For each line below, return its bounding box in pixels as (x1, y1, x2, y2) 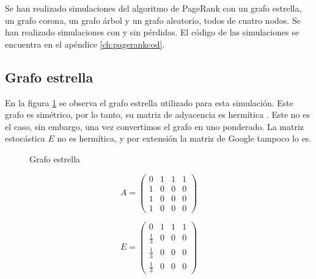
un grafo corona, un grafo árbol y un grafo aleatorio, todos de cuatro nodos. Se (5, 13, 301, 26)
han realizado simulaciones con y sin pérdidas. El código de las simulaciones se (5, 26, 299, 38)
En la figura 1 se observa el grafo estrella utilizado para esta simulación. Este (5, 96, 293, 109)
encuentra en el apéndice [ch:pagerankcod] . (5, 37, 165, 50)
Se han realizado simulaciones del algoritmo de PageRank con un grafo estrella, (5, 2, 302, 14)
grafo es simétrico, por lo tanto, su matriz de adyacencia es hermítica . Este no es (5, 108, 310, 121)
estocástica (5, 132, 45, 145)
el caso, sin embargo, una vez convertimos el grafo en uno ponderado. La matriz (5, 120, 304, 132)
